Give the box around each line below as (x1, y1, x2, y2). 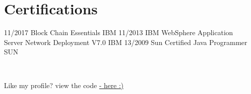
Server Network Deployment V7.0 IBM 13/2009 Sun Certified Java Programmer (4, 37, 248, 47)
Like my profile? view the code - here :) (4, 80, 124, 90)
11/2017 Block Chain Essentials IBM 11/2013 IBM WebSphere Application (4, 27, 233, 38)
